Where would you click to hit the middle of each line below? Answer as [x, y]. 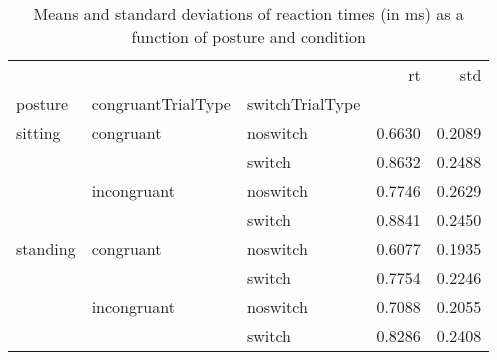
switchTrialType [303, 103]
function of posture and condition [248, 36]
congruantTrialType [161, 103]
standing [46, 248]
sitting [38, 132]
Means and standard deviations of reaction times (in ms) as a [248, 13]
